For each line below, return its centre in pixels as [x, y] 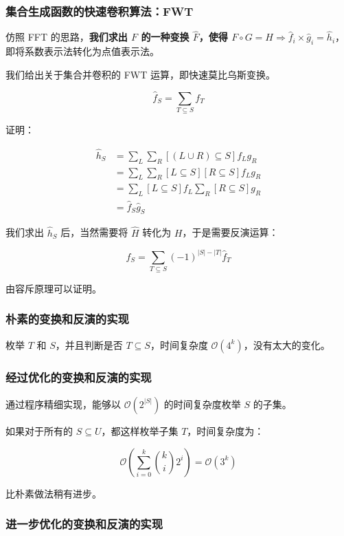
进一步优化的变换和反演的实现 [84, 524]
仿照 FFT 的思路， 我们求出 [67, 37]
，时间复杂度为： [226, 430]
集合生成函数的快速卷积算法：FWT [100, 11]
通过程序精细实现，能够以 [63, 404]
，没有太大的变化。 [287, 344]
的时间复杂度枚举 [202, 404]
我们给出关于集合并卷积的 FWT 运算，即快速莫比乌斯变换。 [140, 74]
